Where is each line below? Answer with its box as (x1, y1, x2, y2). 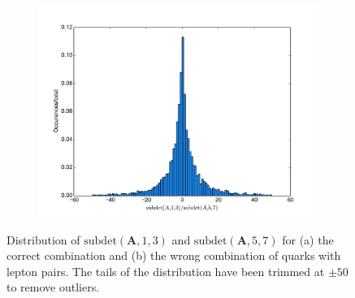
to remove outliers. (6, 279, 100, 296)
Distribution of (6, 231, 80, 248)
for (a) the (282, 231, 334, 248)
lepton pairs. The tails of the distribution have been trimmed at (6, 262, 325, 279)
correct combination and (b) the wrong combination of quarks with (6, 247, 341, 264)
